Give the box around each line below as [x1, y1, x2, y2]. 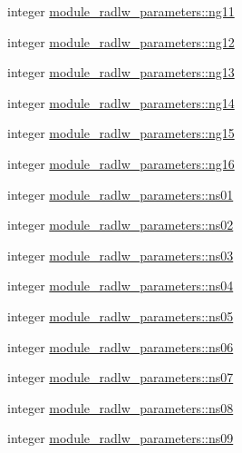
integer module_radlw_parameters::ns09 [7, 428, 234, 448]
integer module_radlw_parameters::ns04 [7, 276, 234, 295]
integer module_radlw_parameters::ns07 [7, 368, 234, 387]
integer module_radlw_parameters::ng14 [7, 93, 235, 112]
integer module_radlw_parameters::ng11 [7, 2, 235, 20]
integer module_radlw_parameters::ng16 [7, 153, 235, 172]
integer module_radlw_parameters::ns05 [7, 306, 234, 325]
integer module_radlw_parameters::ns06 [7, 337, 234, 356]
